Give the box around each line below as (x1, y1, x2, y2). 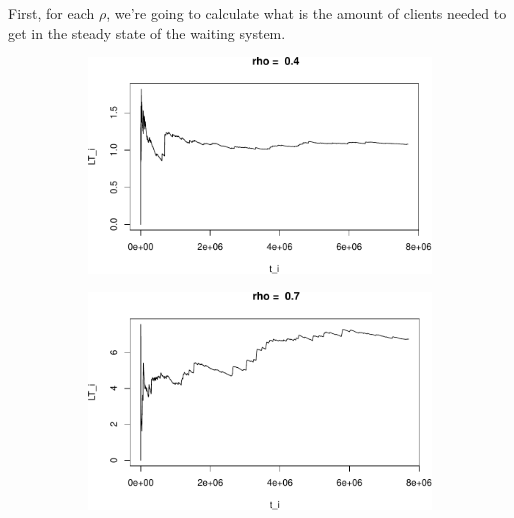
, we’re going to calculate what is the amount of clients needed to (106, 3, 507, 23)
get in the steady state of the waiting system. (8, 22, 286, 43)
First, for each (8, 3, 95, 23)
